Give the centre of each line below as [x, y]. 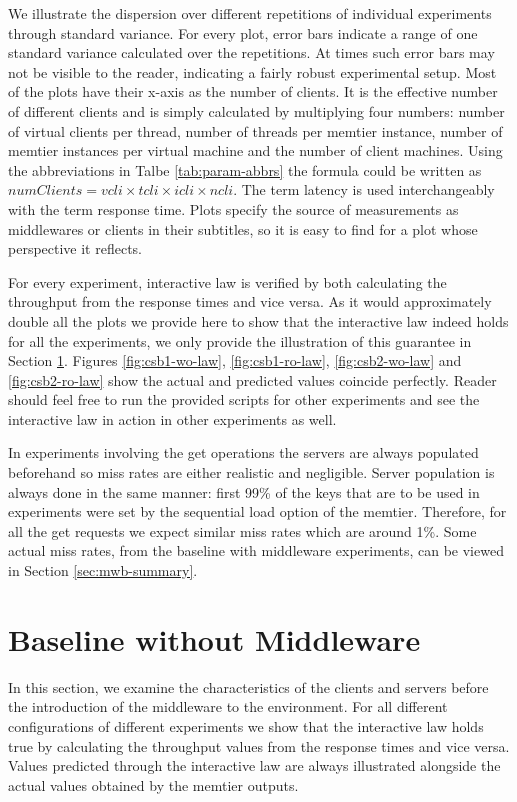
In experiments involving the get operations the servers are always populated [243, 452]
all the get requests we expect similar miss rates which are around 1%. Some [242, 530]
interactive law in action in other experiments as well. [172, 418]
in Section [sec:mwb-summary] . [103, 570]
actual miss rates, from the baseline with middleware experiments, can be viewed [256, 550]
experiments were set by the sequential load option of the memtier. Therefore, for [257, 511]
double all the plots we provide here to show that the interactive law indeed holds [258, 320]
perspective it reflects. [75, 248]
